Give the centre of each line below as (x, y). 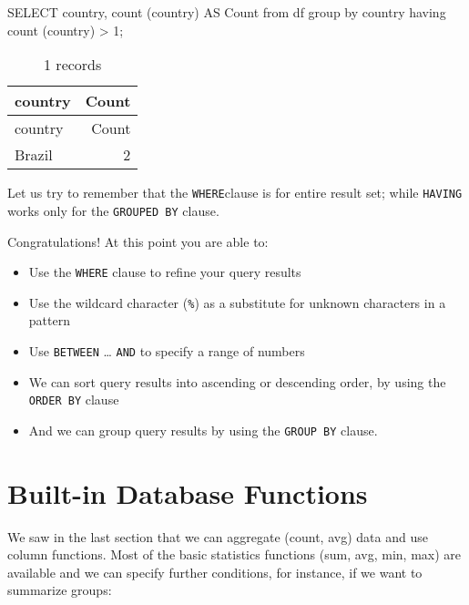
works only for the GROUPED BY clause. (113, 210)
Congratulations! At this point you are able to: (138, 241)
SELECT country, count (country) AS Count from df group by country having (227, 12)
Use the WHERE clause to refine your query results (165, 272)
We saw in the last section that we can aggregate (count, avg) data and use (218, 536)
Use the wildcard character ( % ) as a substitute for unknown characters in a (237, 302)
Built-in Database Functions (188, 492)
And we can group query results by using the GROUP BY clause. (203, 430)
